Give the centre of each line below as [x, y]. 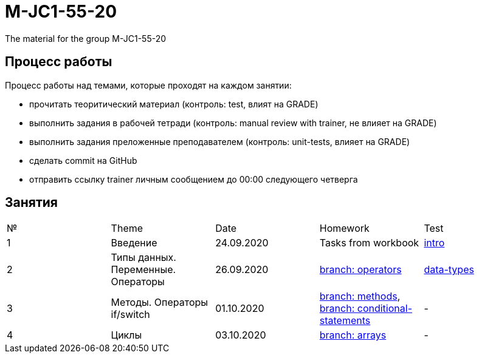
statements [345, 321]
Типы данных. [143, 258]
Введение [134, 243]
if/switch [130, 315]
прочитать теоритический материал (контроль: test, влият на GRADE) [174, 104]
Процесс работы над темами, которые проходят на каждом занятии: [148, 85]
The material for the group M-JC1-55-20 [86, 38]
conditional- [384, 309]
